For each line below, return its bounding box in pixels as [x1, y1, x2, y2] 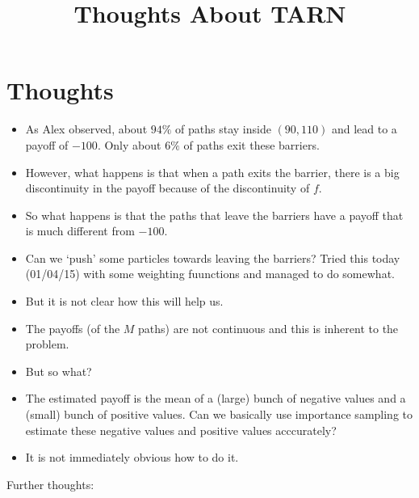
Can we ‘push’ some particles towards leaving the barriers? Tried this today [25, 249, 400, 266]
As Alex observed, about [25, 120, 148, 137]
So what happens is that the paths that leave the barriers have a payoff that [25, 206, 404, 223]
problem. [25, 336, 69, 352]
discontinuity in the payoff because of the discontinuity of [25, 179, 310, 196]
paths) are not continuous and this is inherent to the [138, 319, 399, 336]
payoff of [25, 136, 69, 153]
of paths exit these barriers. [183, 136, 320, 153]
